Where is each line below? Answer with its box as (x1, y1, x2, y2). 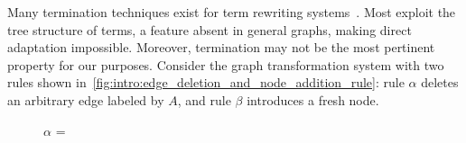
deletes (421, 73, 459, 92)
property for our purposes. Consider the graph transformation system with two (7, 55, 444, 74)
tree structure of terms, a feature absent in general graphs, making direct (7, 20, 412, 39)
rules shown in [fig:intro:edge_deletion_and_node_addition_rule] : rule (7, 73, 405, 92)
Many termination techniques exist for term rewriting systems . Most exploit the (7, 3, 456, 21)
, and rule (177, 90, 231, 109)
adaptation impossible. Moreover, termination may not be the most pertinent (7, 38, 435, 57)
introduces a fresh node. (247, 90, 379, 109)
